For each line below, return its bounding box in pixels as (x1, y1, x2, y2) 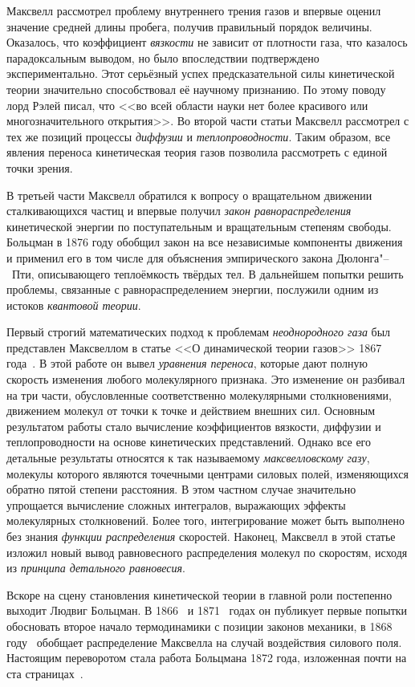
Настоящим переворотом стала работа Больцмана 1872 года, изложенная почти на (6, 649, 407, 666)
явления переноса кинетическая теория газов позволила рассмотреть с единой (6, 144, 388, 161)
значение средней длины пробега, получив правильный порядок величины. (6, 18, 372, 35)
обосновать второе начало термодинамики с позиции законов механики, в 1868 (6, 617, 393, 634)
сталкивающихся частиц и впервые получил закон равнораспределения (6, 202, 352, 219)
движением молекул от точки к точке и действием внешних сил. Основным (6, 402, 376, 419)
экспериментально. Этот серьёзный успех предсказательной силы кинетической (6, 65, 395, 82)
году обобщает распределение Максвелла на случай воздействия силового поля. (6, 633, 402, 650)
